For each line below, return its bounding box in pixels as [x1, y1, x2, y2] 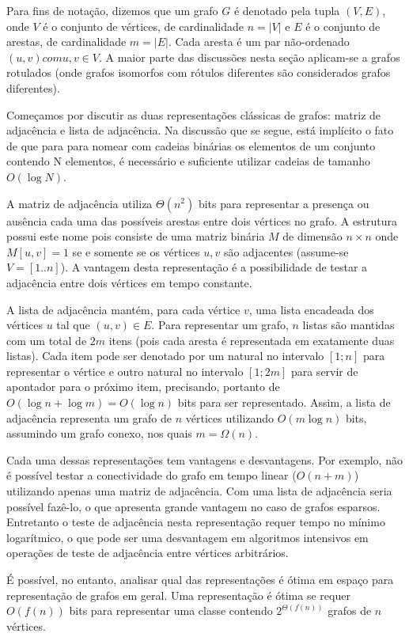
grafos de [328, 602, 372, 619]
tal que [56, 317, 90, 333]
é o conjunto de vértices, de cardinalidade [43, 17, 244, 34]
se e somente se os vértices [72, 243, 200, 260]
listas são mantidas [302, 317, 395, 333]
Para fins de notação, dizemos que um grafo [6, 2, 218, 18]
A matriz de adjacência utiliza [6, 195, 153, 211]
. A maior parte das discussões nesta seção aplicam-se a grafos [98, 48, 400, 65]
